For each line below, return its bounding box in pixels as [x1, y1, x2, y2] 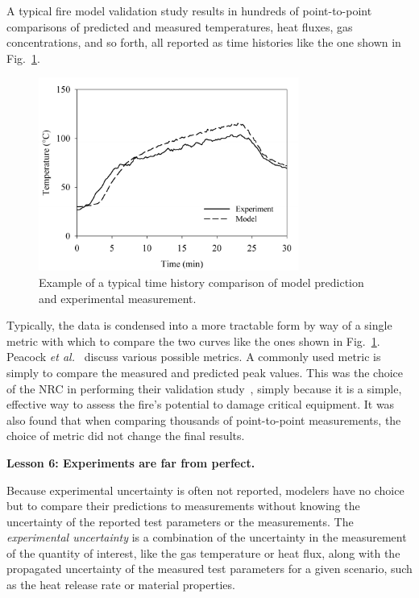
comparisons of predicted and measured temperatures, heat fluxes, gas [6, 18, 353, 35]
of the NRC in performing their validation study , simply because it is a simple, [6, 380, 402, 397]
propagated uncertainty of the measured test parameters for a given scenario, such [6, 560, 413, 577]
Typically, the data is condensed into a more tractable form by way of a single [6, 317, 392, 334]
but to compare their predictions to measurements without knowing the [6, 497, 360, 514]
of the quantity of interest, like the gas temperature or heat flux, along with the [6, 544, 400, 561]
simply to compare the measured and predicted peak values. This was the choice [6, 363, 403, 380]
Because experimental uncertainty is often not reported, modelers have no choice [6, 481, 404, 498]
